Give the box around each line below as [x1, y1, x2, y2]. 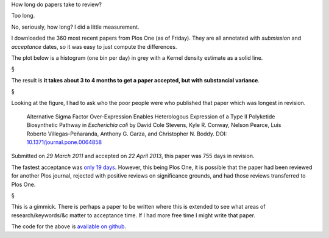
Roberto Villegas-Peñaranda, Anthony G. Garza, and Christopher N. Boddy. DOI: [26, 130, 227, 137]
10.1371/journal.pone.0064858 [26, 139, 102, 146]
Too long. [11, 12, 35, 20]
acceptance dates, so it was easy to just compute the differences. [11, 43, 177, 50]
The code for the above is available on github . [11, 223, 127, 230]
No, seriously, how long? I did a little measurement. [11, 23, 140, 31]
